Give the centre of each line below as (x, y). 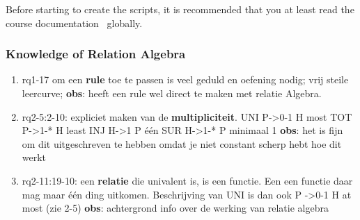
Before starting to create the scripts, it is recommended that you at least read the (180, 9)
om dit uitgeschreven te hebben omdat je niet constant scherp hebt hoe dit (182, 143)
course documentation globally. (74, 23)
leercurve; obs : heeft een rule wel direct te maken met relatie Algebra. (172, 93)
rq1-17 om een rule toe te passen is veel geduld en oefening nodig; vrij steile (185, 79)
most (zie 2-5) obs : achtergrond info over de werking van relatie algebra (175, 208)
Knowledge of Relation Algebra (96, 54)
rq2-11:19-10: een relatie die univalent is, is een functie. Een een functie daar (187, 180)
